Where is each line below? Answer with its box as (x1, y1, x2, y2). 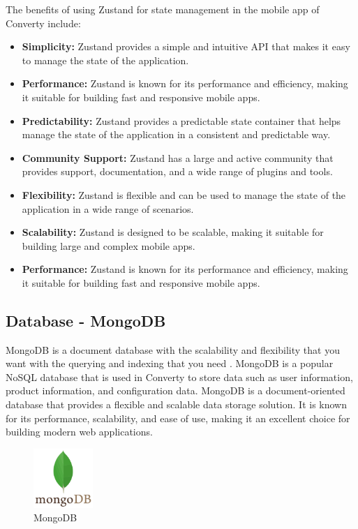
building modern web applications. (6, 424, 153, 439)
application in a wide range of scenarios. (22, 201, 194, 216)
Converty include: (6, 15, 81, 30)
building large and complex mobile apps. (22, 238, 195, 253)
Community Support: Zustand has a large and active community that (22, 150, 334, 165)
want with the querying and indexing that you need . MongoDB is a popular (6, 356, 334, 371)
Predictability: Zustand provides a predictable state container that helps (22, 113, 341, 128)
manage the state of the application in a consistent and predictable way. (22, 127, 331, 142)
